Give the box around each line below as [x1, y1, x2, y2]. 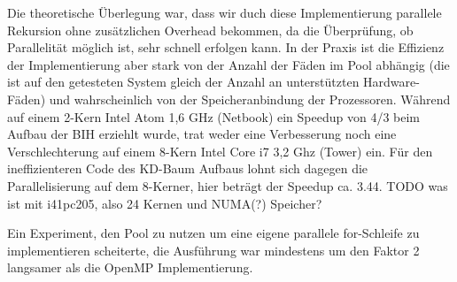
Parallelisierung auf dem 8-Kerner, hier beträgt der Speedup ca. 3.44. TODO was [7, 176, 448, 194]
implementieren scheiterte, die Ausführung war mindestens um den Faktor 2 [7, 240, 420, 259]
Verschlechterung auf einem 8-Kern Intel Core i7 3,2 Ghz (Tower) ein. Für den [7, 141, 433, 160]
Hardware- [363, 72, 420, 91]
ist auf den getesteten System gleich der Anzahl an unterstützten [7, 72, 360, 91]
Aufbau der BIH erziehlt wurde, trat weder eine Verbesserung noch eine [7, 125, 397, 143]
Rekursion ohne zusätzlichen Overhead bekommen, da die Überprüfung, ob [7, 20, 414, 39]
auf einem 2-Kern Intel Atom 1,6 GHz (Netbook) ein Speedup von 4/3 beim [7, 107, 421, 126]
